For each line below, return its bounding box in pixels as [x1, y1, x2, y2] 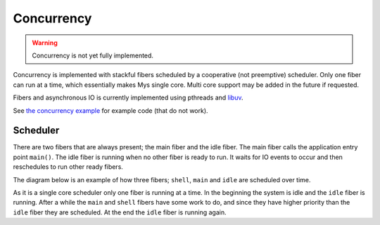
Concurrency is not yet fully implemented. [32, 51, 154, 60]
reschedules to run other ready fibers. [13, 163, 123, 171]
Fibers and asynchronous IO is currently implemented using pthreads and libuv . [13, 93, 243, 102]
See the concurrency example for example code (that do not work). [13, 106, 208, 115]
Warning [32, 39, 58, 47]
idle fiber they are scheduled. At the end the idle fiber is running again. [13, 207, 227, 217]
